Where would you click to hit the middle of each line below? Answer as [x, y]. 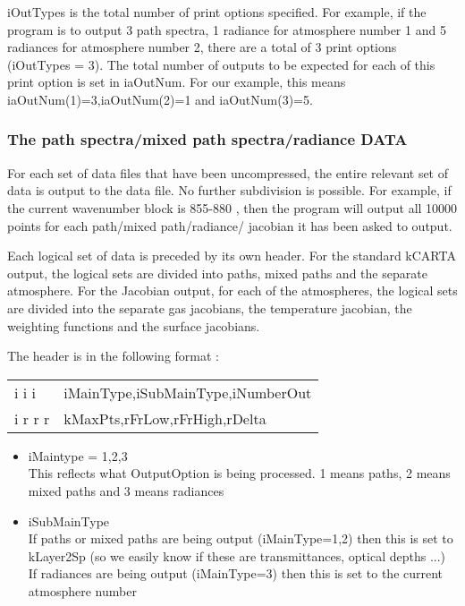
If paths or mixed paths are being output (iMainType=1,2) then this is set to [241, 538]
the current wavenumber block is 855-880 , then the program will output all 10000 [232, 207]
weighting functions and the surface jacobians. [134, 325]
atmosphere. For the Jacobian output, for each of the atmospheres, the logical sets [232, 290]
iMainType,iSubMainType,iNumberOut [188, 392]
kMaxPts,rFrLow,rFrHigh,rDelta [165, 418]
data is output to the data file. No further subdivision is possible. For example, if [229, 190]
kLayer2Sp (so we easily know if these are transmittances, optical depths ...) [237, 555]
